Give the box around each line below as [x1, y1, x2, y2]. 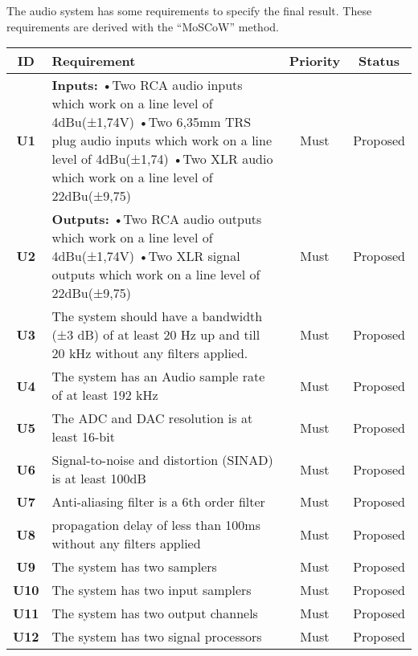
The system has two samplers [51, 557, 217, 577]
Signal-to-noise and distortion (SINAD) [51, 450, 273, 470]
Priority [289, 51, 341, 71]
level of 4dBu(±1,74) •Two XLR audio [51, 149, 273, 169]
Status [359, 51, 400, 71]
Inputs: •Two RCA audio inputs [51, 75, 243, 95]
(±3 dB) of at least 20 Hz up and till [51, 325, 260, 344]
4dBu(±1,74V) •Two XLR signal [51, 247, 240, 266]
